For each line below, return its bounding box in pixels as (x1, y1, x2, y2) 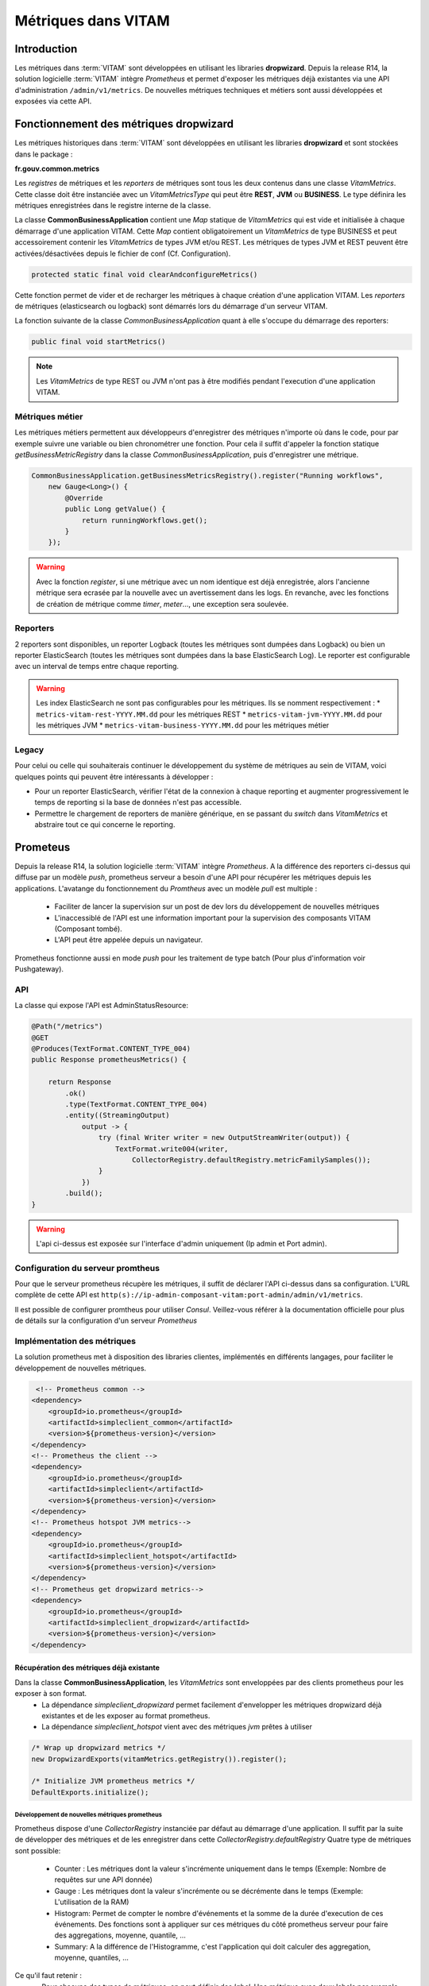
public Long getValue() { (64, 504, 166, 514)
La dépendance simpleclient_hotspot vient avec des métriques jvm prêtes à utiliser (41, 1722, 313, 1732)
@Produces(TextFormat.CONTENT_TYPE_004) (31, 1045, 191, 1053)
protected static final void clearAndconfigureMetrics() (31, 270, 258, 279)
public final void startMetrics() (31, 338, 166, 346)
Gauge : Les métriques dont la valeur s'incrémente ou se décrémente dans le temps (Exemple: (54, 1886, 364, 1895)
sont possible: (14, 1845, 61, 1855)
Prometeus (14, 840, 71, 854)
